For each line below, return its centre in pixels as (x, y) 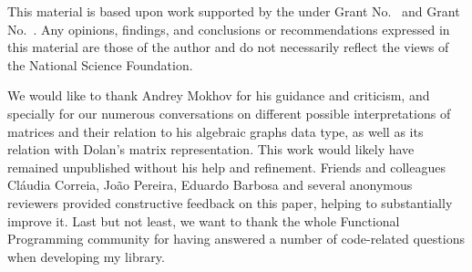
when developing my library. (86, 256)
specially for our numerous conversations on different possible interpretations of (229, 113)
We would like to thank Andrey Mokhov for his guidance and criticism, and (219, 95)
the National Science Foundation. (100, 64)
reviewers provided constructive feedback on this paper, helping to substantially (230, 202)
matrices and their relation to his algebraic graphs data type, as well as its (215, 131)
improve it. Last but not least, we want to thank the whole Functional (204, 220)
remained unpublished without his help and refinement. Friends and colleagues (226, 167)
